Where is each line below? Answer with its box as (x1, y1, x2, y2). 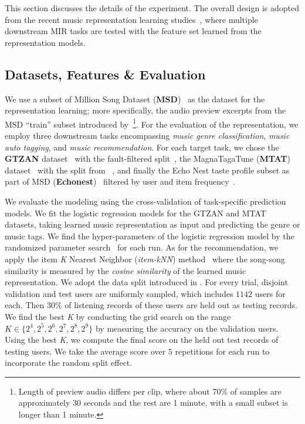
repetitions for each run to (175, 345, 270, 357)
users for (255, 287, 286, 299)
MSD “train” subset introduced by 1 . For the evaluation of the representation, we (5, 116, 299, 130)
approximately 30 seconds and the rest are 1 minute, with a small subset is (18, 396, 288, 409)
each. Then (5, 299, 45, 311)
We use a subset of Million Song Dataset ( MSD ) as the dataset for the (5, 92, 265, 105)
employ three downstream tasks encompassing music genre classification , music (5, 129, 290, 142)
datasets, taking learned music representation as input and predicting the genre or (5, 218, 300, 231)
